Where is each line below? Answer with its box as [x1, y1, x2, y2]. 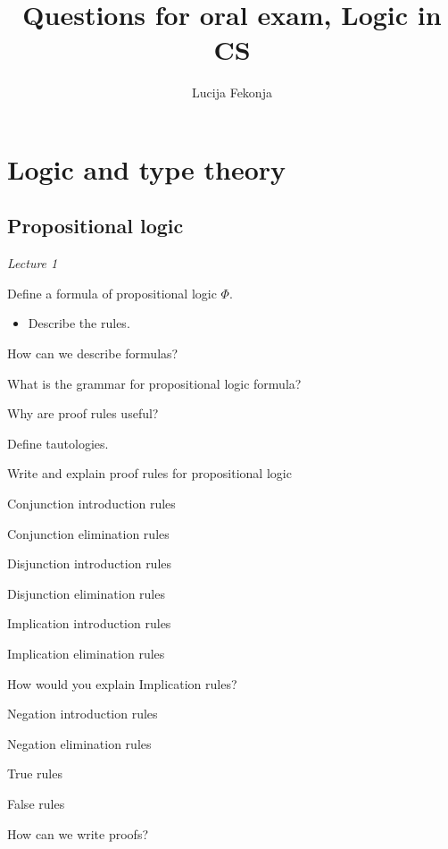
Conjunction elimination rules [7, 524, 170, 542]
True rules [7, 764, 62, 783]
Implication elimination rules [7, 644, 165, 663]
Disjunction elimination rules [7, 584, 165, 602]
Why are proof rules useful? [7, 404, 159, 423]
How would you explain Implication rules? [7, 674, 237, 693]
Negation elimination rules [7, 734, 152, 752]
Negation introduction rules [7, 704, 158, 723]
